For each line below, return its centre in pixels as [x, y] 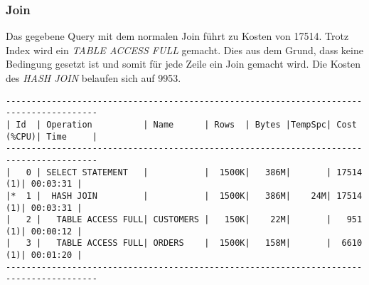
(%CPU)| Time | [52, 136]
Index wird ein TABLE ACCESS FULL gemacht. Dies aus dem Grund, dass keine [184, 50]
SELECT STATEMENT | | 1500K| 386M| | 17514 [204, 172]
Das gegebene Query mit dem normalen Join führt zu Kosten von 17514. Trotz [177, 36]
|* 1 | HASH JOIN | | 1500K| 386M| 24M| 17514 [184, 196]
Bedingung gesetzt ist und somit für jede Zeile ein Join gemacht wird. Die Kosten [183, 64]
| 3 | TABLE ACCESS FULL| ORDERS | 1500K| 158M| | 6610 [184, 243]
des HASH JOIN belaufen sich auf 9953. [93, 78]
